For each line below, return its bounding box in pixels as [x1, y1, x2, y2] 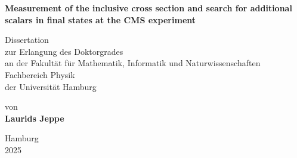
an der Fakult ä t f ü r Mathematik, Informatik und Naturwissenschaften [5, 57, 261, 69]
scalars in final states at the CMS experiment [5, 13, 196, 26]
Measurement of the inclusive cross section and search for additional [5, 2, 292, 14]
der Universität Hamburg [5, 80, 97, 92]
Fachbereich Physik [5, 68, 75, 80]
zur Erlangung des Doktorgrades [5, 45, 123, 57]
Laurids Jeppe [5, 111, 64, 124]
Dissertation [5, 33, 49, 46]
